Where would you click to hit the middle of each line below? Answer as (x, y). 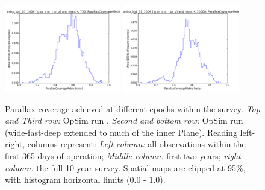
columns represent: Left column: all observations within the (136, 144)
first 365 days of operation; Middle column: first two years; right (123, 155)
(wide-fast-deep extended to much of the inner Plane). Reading (121, 132)
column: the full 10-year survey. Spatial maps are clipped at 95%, (125, 167)
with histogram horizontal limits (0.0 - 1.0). (85, 179)
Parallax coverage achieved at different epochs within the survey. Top (132, 108)
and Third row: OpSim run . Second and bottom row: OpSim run (124, 120)
